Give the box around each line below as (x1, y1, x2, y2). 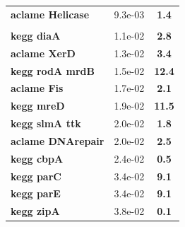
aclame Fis (11, 81, 64, 95)
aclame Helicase (11, 6, 90, 21)
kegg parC (11, 168, 61, 183)
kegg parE (11, 186, 61, 201)
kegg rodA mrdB (11, 63, 95, 78)
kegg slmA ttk (11, 116, 81, 131)
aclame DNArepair (11, 133, 105, 148)
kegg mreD (11, 98, 65, 113)
